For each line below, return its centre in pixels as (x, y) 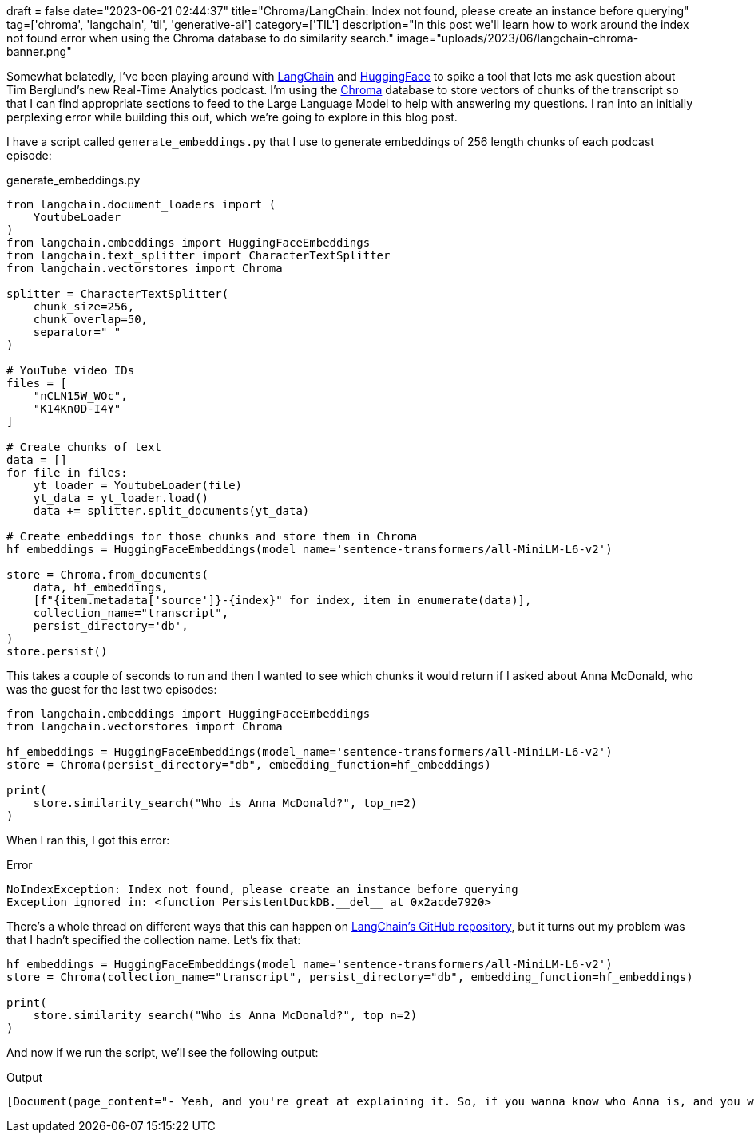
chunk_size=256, (84, 307)
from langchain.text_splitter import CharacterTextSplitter (198, 255)
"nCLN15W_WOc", (80, 396)
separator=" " (77, 332)
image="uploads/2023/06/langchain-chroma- (518, 38)
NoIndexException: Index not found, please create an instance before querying (262, 889)
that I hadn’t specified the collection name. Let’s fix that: (154, 940)
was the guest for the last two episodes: (112, 689)
